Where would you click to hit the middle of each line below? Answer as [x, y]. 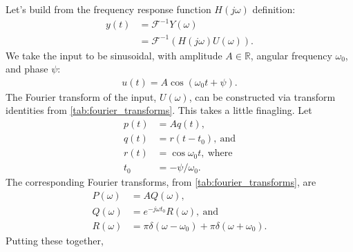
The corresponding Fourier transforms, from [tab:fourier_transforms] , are [161, 182]
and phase [27, 69]
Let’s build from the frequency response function [108, 9]
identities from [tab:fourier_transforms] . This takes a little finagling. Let [159, 110]
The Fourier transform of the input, [81, 96]
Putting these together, [55, 240]
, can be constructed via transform [262, 96]
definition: [274, 9]
